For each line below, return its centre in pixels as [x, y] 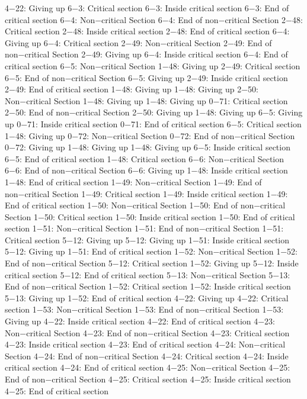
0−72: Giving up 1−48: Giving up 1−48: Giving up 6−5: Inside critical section [148, 147]
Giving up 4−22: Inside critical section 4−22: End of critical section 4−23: [140, 321]
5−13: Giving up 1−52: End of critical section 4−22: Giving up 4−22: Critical [147, 297]
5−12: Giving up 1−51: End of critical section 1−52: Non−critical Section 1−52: [151, 251]
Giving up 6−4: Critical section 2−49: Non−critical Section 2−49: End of [138, 42]
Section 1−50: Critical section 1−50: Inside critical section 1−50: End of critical [150, 216]
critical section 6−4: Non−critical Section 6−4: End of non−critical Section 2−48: [154, 19]
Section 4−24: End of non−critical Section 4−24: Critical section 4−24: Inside [147, 355]
